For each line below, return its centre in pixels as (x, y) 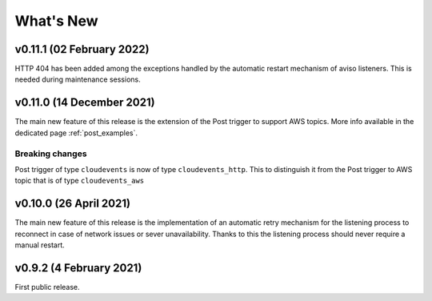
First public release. (47, 287)
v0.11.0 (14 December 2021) (85, 103)
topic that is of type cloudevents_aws (80, 181)
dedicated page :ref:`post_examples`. (76, 133)
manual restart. (40, 245)
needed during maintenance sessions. (78, 79)
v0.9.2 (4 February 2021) (78, 268)
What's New (57, 21)
